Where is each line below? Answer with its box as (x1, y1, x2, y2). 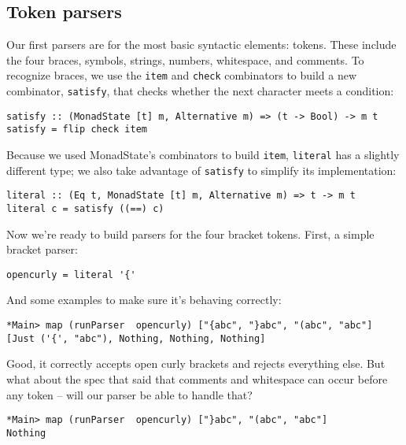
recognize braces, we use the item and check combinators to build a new (6, 67, 357, 83)
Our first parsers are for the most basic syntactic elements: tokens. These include (6, 36, 397, 53)
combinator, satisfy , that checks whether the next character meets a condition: (6, 83, 394, 99)
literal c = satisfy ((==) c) (6, 202, 164, 214)
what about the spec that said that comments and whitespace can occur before (6, 370, 388, 387)
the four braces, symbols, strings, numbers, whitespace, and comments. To (6, 51, 364, 68)
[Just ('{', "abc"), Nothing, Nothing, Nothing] (6, 332, 266, 344)
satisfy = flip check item (6, 124, 147, 135)
